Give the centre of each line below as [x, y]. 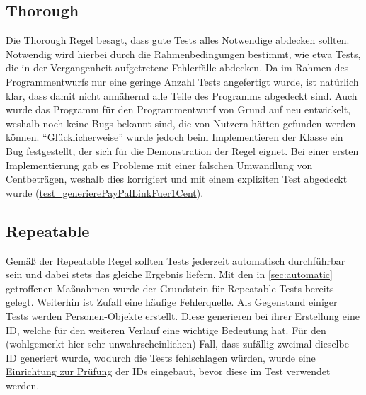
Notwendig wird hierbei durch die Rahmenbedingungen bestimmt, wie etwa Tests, [183, 53]
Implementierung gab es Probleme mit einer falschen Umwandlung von [159, 165]
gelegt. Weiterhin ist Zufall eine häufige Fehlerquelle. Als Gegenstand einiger [172, 302]
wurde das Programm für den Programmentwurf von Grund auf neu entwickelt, [178, 109]
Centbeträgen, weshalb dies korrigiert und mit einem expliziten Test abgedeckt [177, 179]
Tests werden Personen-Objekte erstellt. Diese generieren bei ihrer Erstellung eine [183, 315]
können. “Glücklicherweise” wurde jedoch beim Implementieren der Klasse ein [175, 137]
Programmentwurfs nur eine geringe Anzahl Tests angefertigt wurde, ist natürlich [182, 81]
